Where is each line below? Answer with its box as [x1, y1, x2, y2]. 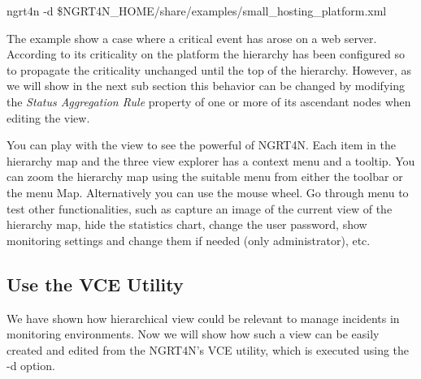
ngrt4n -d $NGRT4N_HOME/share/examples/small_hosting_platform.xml [7, 2, 387, 19]
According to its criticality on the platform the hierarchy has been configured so [7, 45, 406, 62]
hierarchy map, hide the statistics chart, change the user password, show [7, 216, 367, 233]
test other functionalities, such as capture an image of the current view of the [7, 200, 393, 217]
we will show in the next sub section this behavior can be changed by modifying [7, 77, 405, 94]
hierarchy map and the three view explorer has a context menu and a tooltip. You [7, 152, 415, 169]
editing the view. [7, 109, 90, 126]
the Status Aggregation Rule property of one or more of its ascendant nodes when [7, 93, 411, 110]
